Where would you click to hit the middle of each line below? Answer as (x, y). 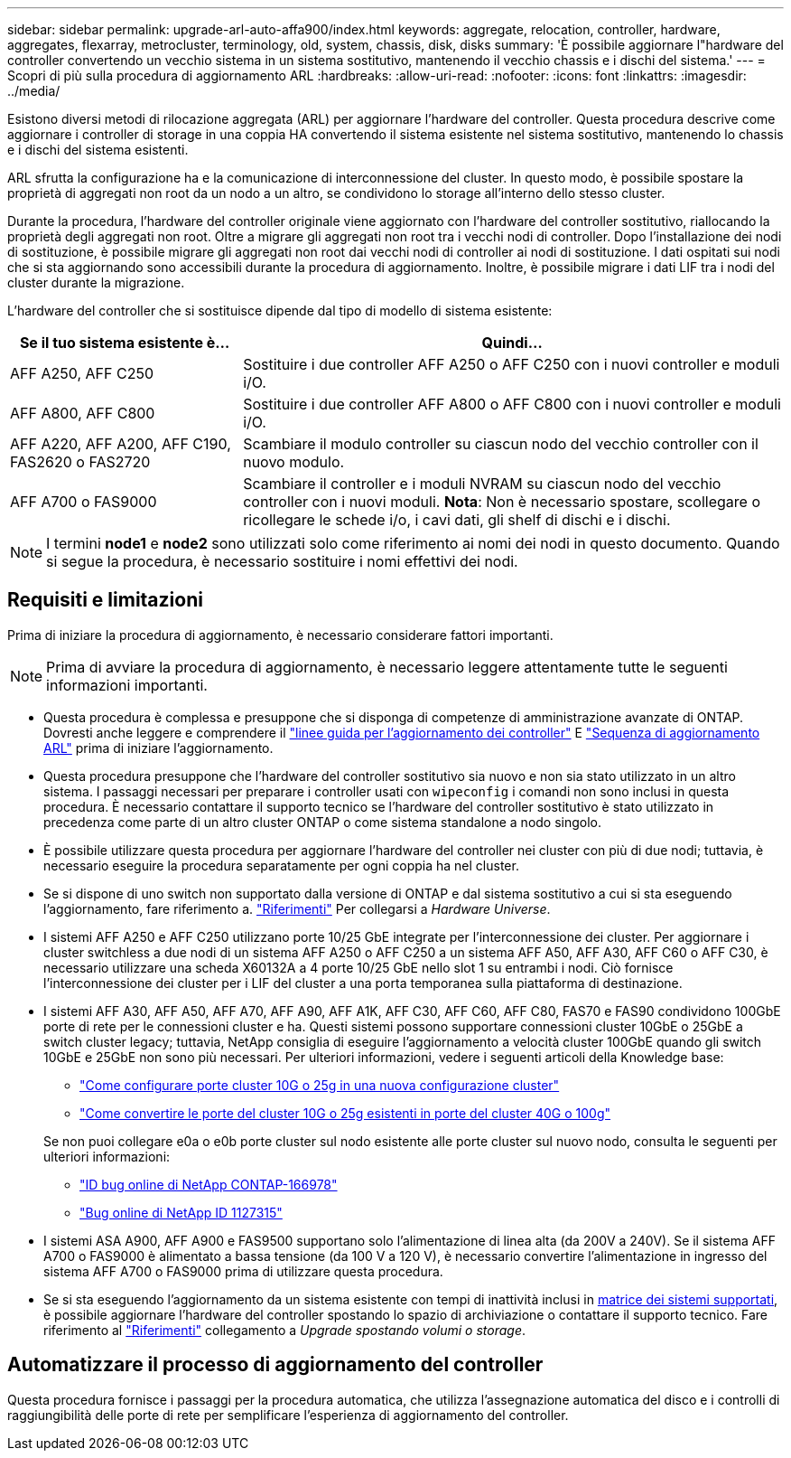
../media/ (34, 91)
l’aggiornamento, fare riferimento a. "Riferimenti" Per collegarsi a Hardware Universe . (297, 908)
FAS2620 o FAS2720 (80, 462)
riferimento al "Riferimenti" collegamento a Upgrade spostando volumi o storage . (285, 1330)
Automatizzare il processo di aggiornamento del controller (275, 1365)
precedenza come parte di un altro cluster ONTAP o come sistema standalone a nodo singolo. (323, 822)
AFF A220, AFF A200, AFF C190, (121, 444)
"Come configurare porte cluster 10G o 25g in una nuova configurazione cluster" (320, 1085)
